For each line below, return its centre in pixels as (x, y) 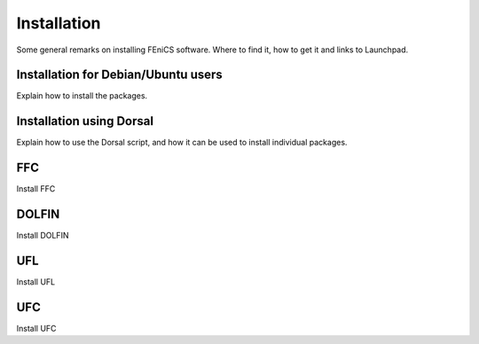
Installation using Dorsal (85, 121)
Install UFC (36, 328)
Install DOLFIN (43, 236)
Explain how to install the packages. (82, 96)
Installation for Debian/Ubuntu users (120, 75)
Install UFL (36, 282)
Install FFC (36, 189)
